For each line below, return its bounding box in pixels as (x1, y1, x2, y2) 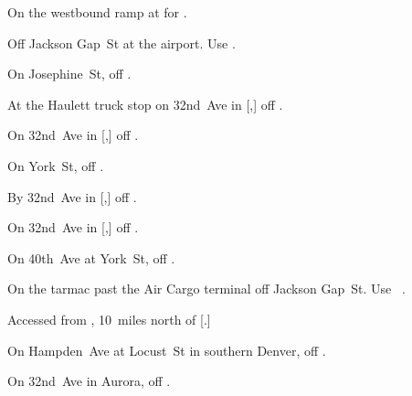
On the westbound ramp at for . (7, 3, 187, 21)
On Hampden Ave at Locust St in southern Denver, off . (7, 340, 326, 359)
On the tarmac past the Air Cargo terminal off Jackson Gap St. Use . (7, 279, 406, 298)
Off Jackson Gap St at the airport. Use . (7, 33, 236, 52)
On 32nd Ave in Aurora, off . (7, 371, 171, 391)
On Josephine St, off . (7, 64, 132, 83)
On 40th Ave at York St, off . (7, 248, 175, 267)
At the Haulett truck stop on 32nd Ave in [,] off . (7, 94, 283, 113)
